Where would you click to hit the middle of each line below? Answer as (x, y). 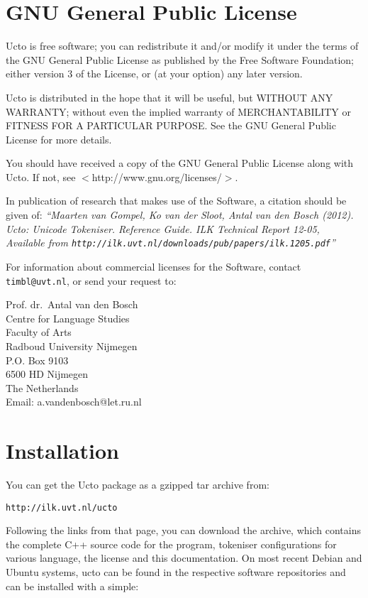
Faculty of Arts (39, 332)
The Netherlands (42, 387)
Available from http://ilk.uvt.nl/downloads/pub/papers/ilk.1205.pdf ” (171, 243)
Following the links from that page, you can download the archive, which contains (183, 530)
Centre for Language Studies (68, 318)
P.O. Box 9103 (37, 360)
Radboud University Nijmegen (72, 346)
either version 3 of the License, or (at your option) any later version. (154, 74)
